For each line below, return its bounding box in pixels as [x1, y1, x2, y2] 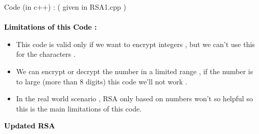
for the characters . [16, 49, 76, 59]
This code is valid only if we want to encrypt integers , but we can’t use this [16, 38, 255, 49]
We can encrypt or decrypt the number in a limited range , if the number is [16, 65, 253, 76]
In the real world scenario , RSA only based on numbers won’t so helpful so [16, 93, 253, 104]
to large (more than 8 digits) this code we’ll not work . [16, 76, 187, 86]
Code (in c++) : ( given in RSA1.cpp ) [4, 2, 126, 12]
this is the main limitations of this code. [16, 103, 142, 114]
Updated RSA [4, 120, 55, 131]
